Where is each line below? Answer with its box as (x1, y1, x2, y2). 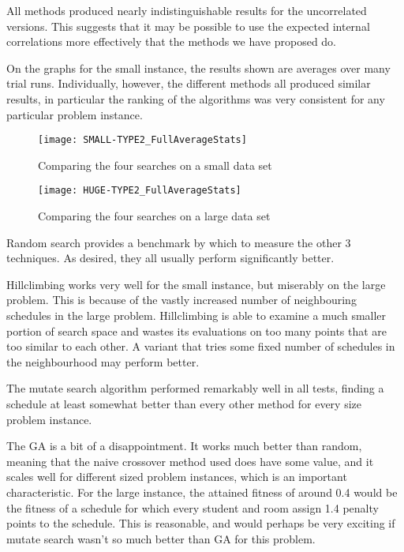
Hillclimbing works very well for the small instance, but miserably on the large (6, 276, 386, 292)
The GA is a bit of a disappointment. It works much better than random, (6, 437, 362, 454)
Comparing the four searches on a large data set (38, 208, 271, 224)
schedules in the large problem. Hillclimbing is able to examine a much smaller (6, 307, 387, 324)
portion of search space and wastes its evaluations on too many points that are (6, 322, 387, 339)
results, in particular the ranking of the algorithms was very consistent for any (6, 90, 385, 107)
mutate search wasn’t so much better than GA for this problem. (6, 530, 316, 546)
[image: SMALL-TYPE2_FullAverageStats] (38, 134, 247, 146)
